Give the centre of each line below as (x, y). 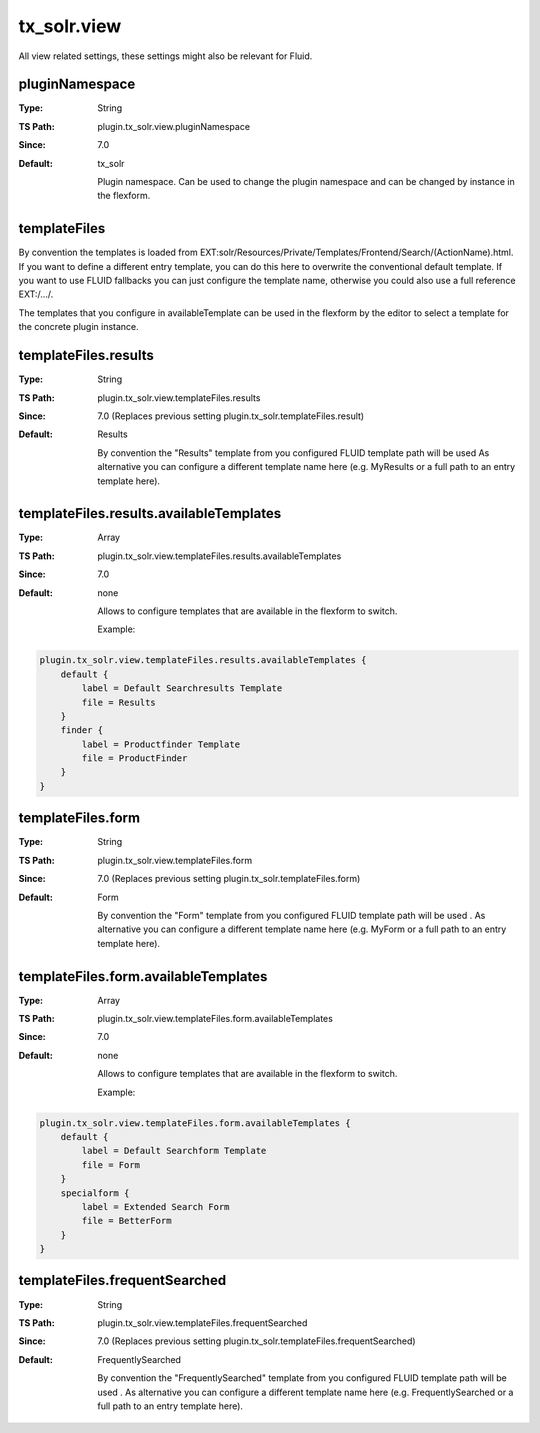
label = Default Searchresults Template (182, 688)
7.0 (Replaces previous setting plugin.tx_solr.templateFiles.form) (229, 879)
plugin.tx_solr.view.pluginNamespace (173, 126)
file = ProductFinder (134, 758)
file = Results (119, 702)
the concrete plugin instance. (78, 327)
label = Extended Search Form (155, 1206)
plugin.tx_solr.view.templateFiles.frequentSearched (202, 1322)
